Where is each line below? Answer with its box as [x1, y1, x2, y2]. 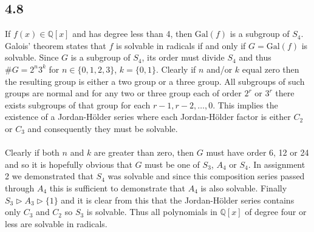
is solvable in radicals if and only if [116, 39, 246, 51]
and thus [239, 51, 271, 64]
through [5, 181, 35, 194]
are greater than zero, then [94, 146, 194, 159]
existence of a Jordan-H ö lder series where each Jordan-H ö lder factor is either [5, 110, 291, 123]
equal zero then [242, 62, 299, 75]
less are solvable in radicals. [5, 217, 108, 230]
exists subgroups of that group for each [5, 98, 151, 111]
